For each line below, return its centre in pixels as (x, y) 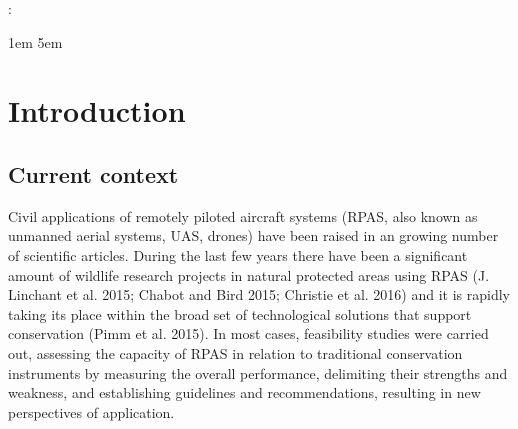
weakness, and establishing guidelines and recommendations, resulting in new (244, 392)
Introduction (97, 110)
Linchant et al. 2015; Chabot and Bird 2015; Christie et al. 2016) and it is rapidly (259, 294)
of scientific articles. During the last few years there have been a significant (238, 254)
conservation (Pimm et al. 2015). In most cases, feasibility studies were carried (248, 333)
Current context (93, 173)
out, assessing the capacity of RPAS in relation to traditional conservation (235, 352)
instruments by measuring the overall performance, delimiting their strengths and (258, 372)
